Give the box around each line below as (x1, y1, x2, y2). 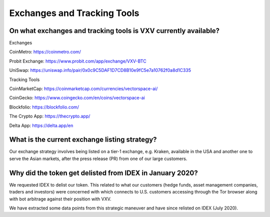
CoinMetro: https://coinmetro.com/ (9, 49, 81, 55)
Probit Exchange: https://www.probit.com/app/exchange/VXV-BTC (9, 58, 147, 64)
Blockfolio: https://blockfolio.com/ (9, 104, 79, 110)
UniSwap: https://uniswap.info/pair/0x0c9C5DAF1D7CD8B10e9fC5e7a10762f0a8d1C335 (9, 67, 191, 73)
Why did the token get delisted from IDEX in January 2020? (9, 168, 198, 177)
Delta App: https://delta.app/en (9, 122, 73, 128)
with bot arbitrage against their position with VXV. (9, 195, 111, 202)
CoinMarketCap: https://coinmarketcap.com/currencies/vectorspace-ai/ (9, 85, 158, 92)
